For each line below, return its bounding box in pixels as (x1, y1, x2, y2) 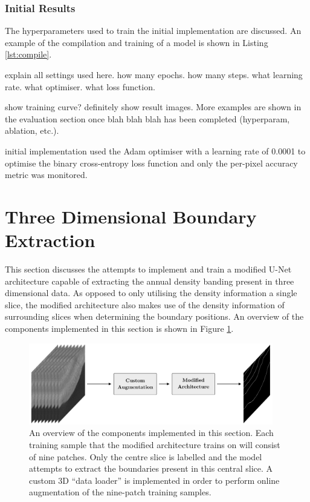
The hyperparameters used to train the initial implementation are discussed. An (5, 24, 302, 37)
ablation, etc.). (5, 124, 59, 137)
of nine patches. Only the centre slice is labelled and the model (29, 450, 262, 463)
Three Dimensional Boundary (5, 203, 257, 228)
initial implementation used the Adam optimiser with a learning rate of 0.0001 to (5, 144, 306, 157)
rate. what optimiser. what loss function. (5, 80, 155, 93)
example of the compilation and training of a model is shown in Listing (5, 36, 268, 48)
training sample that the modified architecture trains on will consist (29, 438, 280, 451)
